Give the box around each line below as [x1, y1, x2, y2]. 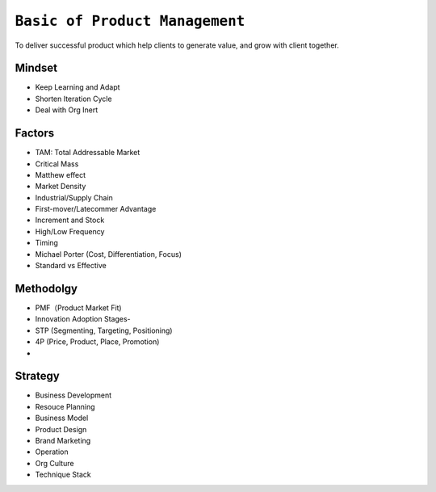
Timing [35, 238, 58, 248]
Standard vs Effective [35, 261, 107, 271]
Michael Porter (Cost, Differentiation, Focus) [35, 249, 182, 259]
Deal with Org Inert [35, 105, 99, 115]
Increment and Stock [35, 215, 105, 225]
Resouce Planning [35, 402, 96, 411]
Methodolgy [15, 281, 78, 295]
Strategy [15, 369, 60, 383]
